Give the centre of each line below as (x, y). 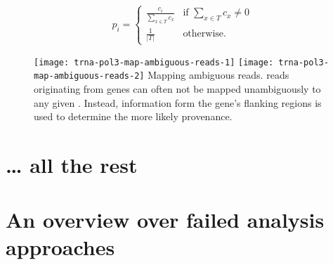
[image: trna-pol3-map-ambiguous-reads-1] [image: (154, 62)
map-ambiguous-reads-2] (89, 76)
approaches (60, 247)
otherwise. (204, 34)
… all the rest (72, 164)
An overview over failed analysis (165, 220)
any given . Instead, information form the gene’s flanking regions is (178, 102)
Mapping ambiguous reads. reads (218, 75)
